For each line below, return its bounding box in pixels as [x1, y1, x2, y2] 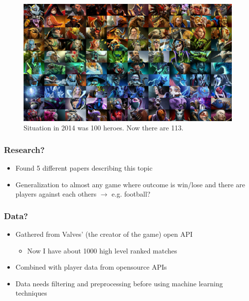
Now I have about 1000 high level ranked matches [27, 245, 177, 255]
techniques [15, 288, 47, 298]
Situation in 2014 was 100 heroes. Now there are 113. [24, 123, 184, 133]
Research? [4, 143, 45, 155]
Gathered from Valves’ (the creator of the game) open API [15, 228, 193, 239]
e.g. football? [111, 189, 151, 199]
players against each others [15, 189, 97, 199]
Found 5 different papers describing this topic [15, 162, 153, 173]
